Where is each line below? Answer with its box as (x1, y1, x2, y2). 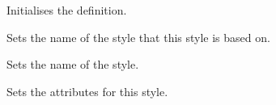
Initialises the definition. (6, 2, 127, 18)
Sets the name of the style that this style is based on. (6, 28, 270, 45)
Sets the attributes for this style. (6, 82, 168, 99)
